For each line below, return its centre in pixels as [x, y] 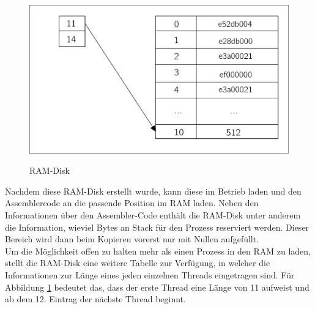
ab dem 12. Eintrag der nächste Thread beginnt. [95, 299]
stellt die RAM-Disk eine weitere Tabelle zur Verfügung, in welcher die [138, 263]
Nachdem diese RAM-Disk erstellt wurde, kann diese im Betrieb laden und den [153, 191]
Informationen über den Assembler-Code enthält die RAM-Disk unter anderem [153, 215]
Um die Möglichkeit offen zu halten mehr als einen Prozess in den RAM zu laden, [158, 251]
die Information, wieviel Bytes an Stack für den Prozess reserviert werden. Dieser [157, 227]
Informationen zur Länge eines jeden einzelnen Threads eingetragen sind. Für [150, 274]
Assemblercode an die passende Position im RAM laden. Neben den [132, 203]
